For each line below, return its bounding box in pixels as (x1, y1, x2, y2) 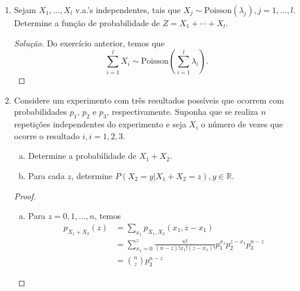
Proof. (14, 189, 36, 202)
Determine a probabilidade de (28, 149, 137, 162)
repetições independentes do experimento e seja (14, 118, 187, 130)
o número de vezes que (201, 118, 283, 130)
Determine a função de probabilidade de (14, 17, 160, 29)
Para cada (28, 169, 65, 182)
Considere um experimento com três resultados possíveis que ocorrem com (14, 93, 284, 106)
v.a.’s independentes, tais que (75, 4, 181, 15)
